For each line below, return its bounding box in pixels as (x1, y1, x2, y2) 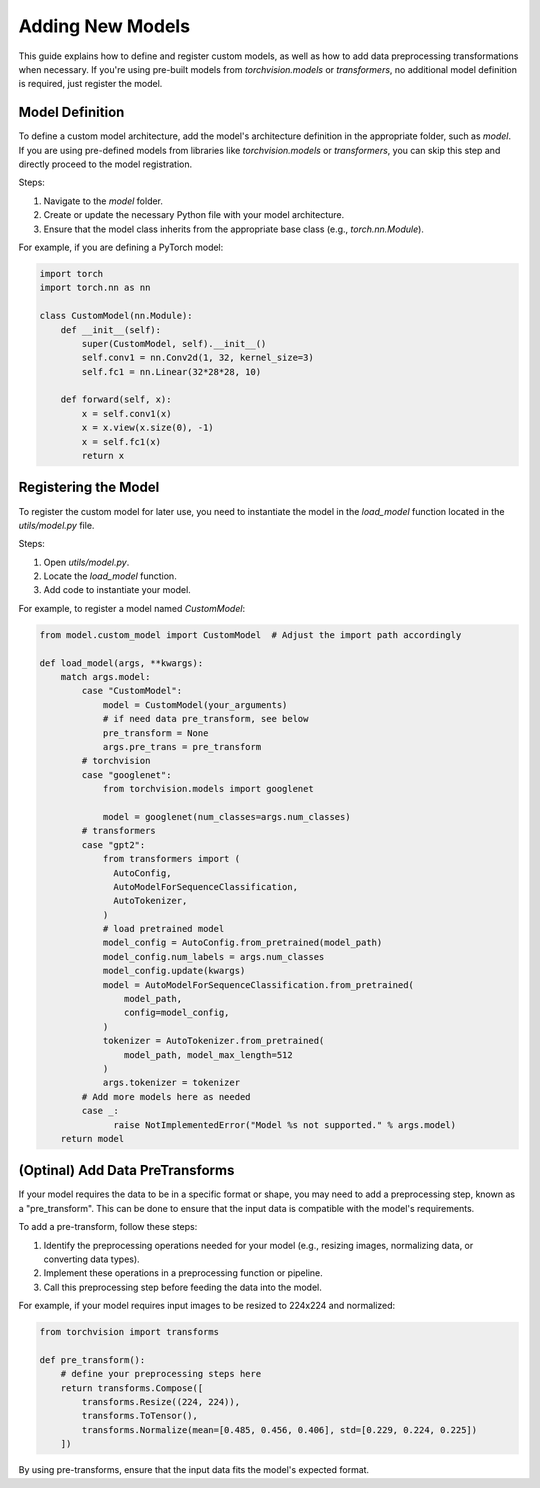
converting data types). (43, 1253, 140, 1265)
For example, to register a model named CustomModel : (18, 602, 245, 614)
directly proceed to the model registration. (18, 158, 193, 170)
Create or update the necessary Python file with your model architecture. (43, 209, 345, 221)
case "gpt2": (81, 839, 146, 850)
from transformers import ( (102, 853, 240, 865)
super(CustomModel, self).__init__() (81, 338, 267, 349)
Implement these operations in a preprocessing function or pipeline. (43, 1267, 324, 1279)
